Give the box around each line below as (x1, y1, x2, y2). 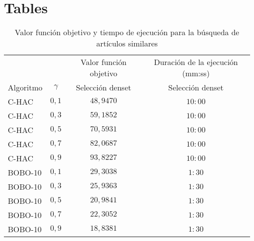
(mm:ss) (182, 67, 210, 79)
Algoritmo (8, 82, 42, 93)
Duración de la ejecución (154, 56, 238, 68)
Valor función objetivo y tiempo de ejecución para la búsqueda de (15, 26, 239, 38)
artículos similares (96, 38, 158, 49)
